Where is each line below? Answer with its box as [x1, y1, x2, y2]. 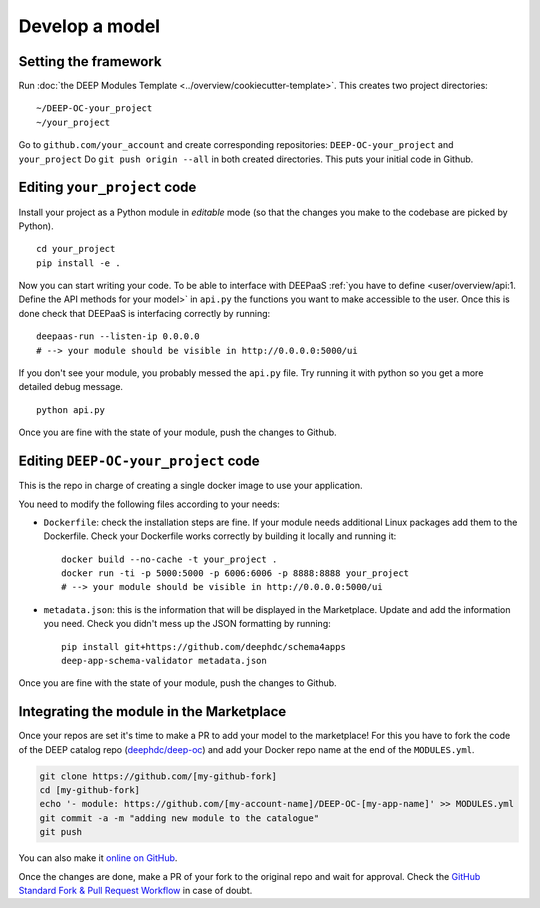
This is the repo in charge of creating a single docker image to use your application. [18, 480, 364, 492]
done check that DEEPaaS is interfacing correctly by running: [18, 307, 271, 319]
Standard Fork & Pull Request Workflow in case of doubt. [18, 885, 253, 897]
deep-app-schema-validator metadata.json [61, 655, 267, 667]
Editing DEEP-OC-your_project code [18, 453, 260, 470]
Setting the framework [18, 53, 162, 70]
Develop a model [18, 15, 160, 37]
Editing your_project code [18, 179, 197, 196]
